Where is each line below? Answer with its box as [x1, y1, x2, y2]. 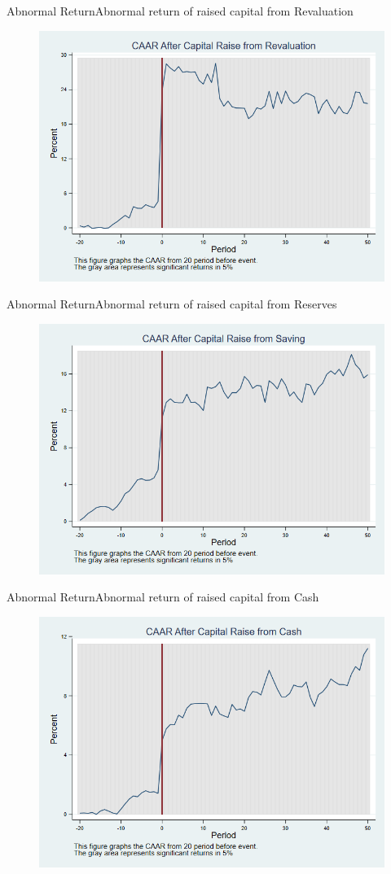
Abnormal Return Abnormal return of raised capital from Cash [7, 588, 319, 605]
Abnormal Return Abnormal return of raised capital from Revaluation [7, 2, 354, 19]
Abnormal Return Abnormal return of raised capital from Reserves [7, 295, 337, 312]
